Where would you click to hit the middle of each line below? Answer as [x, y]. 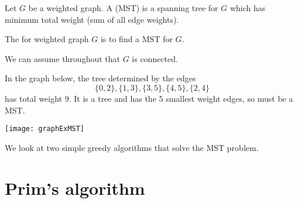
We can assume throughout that [62, 58]
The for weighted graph [47, 39]
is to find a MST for [136, 39]
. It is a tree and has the [112, 98]
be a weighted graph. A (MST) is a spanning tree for [123, 8]
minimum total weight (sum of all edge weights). [92, 19]
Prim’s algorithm [75, 187]
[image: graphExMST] [45, 129]
